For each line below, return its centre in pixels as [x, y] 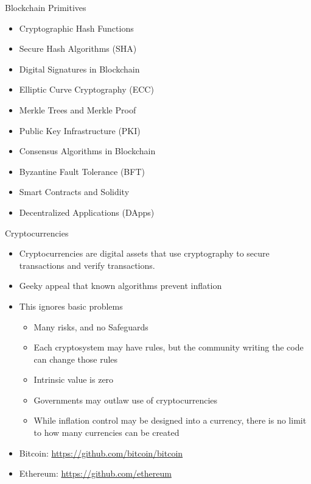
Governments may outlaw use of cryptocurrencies [126, 400]
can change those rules [76, 359]
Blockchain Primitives [46, 7]
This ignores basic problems [71, 306]
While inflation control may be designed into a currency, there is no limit [170, 420]
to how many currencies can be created [107, 432]
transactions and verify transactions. [87, 265]
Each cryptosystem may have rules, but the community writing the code [169, 347]
